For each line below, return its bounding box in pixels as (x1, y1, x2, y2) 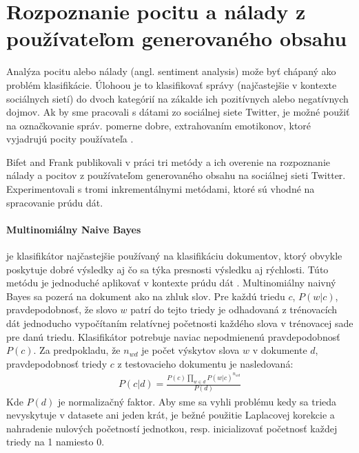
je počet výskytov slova (141, 343, 240, 357)
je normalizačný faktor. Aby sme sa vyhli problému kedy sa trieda (57, 394, 337, 408)
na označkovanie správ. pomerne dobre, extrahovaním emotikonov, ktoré (6, 118, 311, 132)
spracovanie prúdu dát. (6, 195, 103, 209)
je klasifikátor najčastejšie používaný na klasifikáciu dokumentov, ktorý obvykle (6, 249, 342, 263)
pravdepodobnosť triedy (6, 356, 107, 370)
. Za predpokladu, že (33, 343, 121, 357)
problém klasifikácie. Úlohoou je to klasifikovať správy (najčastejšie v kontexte (6, 77, 337, 92)
